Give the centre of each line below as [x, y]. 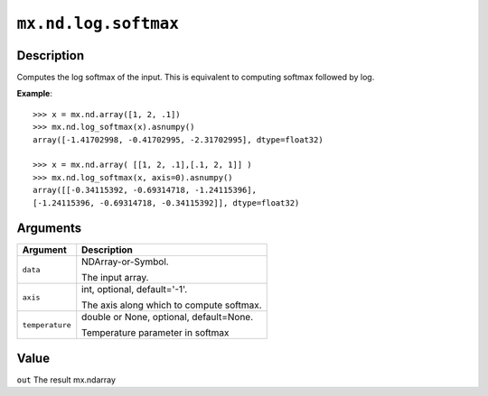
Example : [35, 94]
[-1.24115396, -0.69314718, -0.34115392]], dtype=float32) [166, 203]
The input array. [115, 278]
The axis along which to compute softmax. [172, 305]
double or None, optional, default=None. [168, 318]
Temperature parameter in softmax [155, 333]
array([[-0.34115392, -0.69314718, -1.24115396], [145, 190]
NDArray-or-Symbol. [125, 262]
